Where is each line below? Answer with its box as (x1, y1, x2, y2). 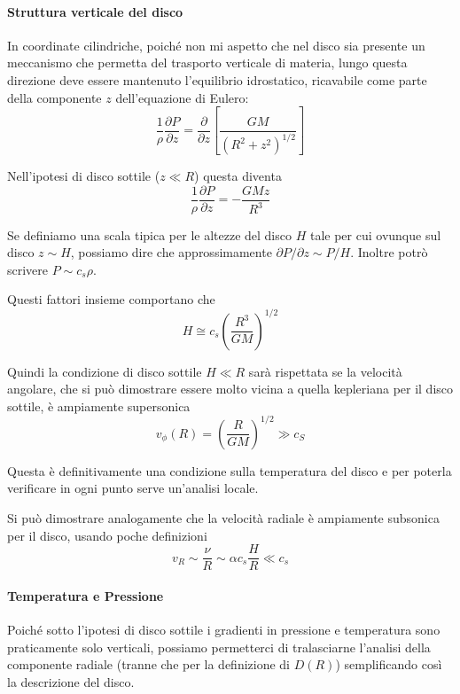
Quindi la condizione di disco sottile (7, 362, 202, 380)
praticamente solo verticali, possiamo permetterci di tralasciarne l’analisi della (7, 637, 431, 656)
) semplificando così (335, 655, 442, 674)
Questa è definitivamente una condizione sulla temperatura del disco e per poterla (7, 461, 452, 480)
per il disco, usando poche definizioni (7, 526, 207, 544)
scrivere (7, 260, 49, 278)
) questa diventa (194, 167, 282, 185)
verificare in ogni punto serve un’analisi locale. (7, 479, 259, 497)
